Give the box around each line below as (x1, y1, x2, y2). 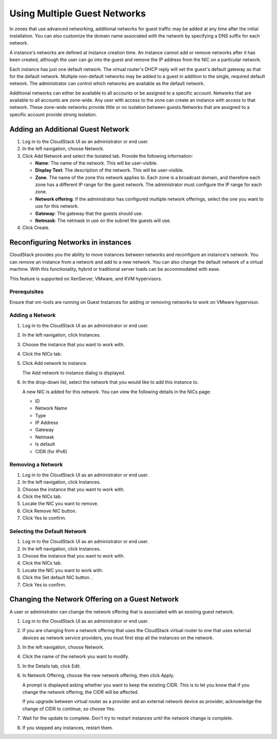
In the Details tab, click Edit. (22, 663, 82, 669)
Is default (35, 441, 55, 447)
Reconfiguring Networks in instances (9, 238, 132, 247)
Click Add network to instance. (22, 360, 88, 366)
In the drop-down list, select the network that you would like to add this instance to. (22, 379, 199, 385)
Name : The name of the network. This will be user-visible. (35, 160, 158, 166)
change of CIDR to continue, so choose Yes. (22, 706, 116, 712)
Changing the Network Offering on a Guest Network (9, 595, 179, 604)
